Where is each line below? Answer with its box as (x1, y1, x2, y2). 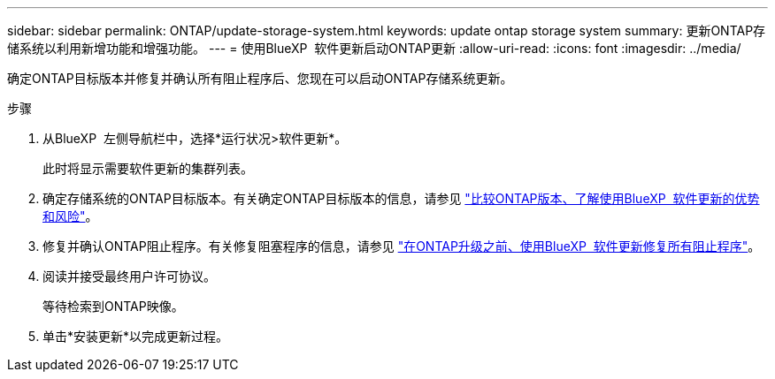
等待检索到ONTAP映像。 (42, 299, 184, 314)
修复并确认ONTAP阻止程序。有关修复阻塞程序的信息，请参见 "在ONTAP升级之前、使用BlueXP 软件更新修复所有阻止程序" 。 (42, 239, 761, 254)
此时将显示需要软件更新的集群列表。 (42, 161, 253, 176)
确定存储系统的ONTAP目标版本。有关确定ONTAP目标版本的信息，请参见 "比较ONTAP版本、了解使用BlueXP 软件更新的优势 (42, 191, 760, 206)
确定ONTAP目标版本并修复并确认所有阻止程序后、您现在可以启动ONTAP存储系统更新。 (7, 71, 513, 86)
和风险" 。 (42, 208, 98, 224)
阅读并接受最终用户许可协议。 (42, 269, 216, 284)
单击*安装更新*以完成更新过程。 (42, 329, 229, 344)
